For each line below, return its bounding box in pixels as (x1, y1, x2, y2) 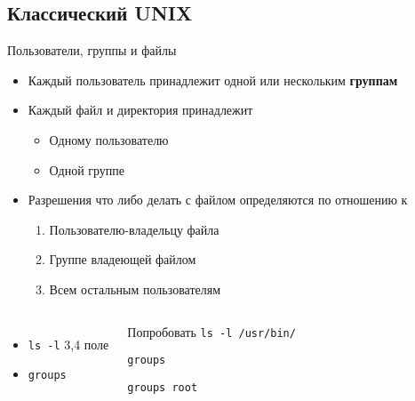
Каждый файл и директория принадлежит (28, 100, 253, 119)
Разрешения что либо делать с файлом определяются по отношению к (28, 190, 408, 209)
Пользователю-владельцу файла (49, 220, 219, 238)
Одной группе (49, 160, 125, 179)
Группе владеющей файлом (49, 250, 196, 269)
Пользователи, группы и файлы (7, 41, 177, 60)
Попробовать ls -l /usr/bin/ (127, 322, 296, 341)
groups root (127, 381, 198, 394)
